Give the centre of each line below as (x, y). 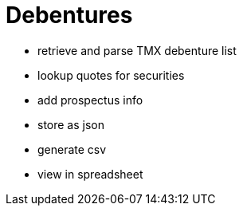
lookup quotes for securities (111, 75)
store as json (71, 124)
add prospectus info (90, 100)
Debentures (69, 15)
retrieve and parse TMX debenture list (137, 50)
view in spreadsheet (90, 174)
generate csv (72, 149)
